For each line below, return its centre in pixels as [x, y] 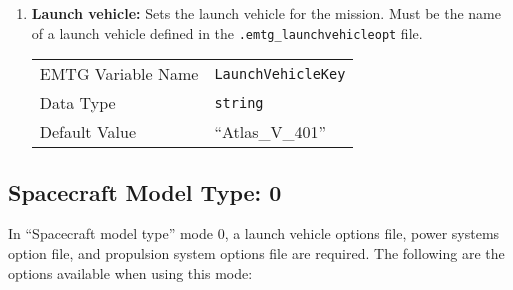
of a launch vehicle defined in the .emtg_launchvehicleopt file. [227, 32]
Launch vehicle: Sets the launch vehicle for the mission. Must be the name [266, 13]
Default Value [88, 132]
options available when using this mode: [130, 272]
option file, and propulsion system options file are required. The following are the [256, 253]
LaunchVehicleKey [280, 73]
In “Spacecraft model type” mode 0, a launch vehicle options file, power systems [254, 233]
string [239, 102]
